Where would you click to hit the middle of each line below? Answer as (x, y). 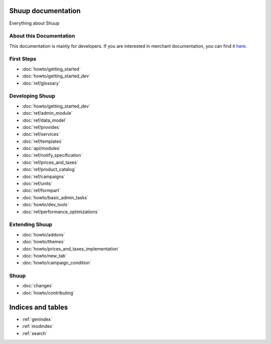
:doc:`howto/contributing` (48, 293)
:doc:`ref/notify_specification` (52, 155)
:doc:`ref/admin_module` (47, 113)
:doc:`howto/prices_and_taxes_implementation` (71, 248)
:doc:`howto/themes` (43, 242)
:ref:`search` (35, 333)
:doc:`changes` (37, 286)
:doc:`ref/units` (37, 184)
